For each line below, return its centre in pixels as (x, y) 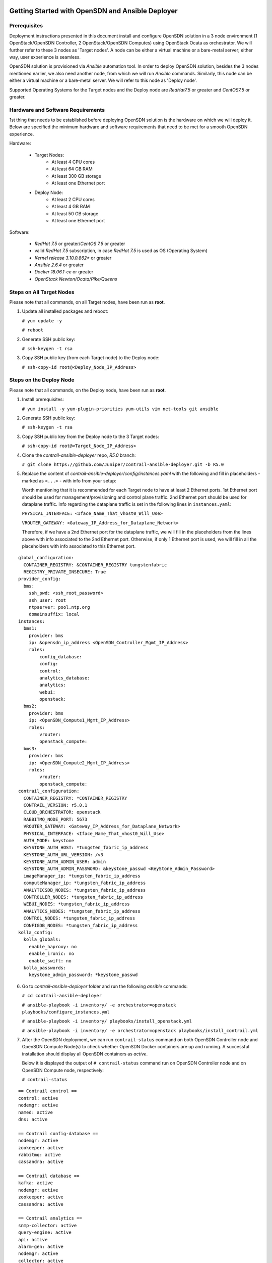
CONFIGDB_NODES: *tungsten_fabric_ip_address (81, 925)
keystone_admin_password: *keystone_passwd (83, 975)
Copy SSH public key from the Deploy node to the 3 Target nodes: (90, 436)
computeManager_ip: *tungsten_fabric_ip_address (85, 883)
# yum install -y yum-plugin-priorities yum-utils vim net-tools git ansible (120, 409)
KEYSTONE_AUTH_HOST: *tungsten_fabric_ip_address (86, 848)
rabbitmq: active (40, 1155)
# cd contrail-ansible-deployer (62, 996)
